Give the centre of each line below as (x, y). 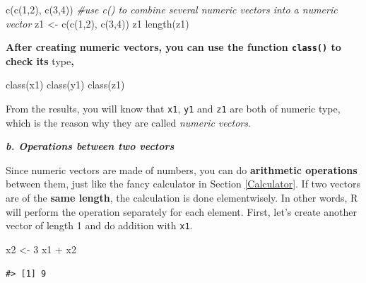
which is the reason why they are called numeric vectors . (128, 122)
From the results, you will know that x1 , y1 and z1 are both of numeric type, (173, 109)
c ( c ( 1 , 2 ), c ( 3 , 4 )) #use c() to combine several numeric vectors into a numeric (172, 9)
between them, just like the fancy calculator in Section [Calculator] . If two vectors (183, 184)
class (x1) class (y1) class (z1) (65, 85)
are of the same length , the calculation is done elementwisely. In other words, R (182, 198)
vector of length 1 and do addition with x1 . (99, 225)
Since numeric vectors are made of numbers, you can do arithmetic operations (182, 169)
